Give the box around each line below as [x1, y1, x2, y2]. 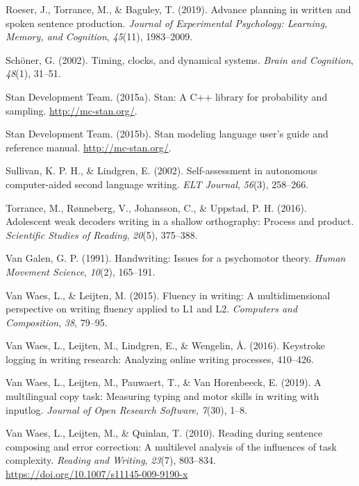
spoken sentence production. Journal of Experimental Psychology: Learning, [6, 15, 328, 30]
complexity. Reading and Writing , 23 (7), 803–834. [6, 453, 216, 467]
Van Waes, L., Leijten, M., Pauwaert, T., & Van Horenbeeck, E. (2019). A [6, 375, 322, 389]
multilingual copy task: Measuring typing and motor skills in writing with [6, 389, 319, 403]
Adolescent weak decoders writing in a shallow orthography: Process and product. [6, 214, 354, 228]
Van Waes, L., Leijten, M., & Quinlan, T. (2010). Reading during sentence [6, 426, 323, 440]
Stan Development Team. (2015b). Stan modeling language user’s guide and [6, 126, 328, 141]
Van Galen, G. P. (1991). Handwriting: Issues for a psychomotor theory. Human [6, 251, 346, 265]
